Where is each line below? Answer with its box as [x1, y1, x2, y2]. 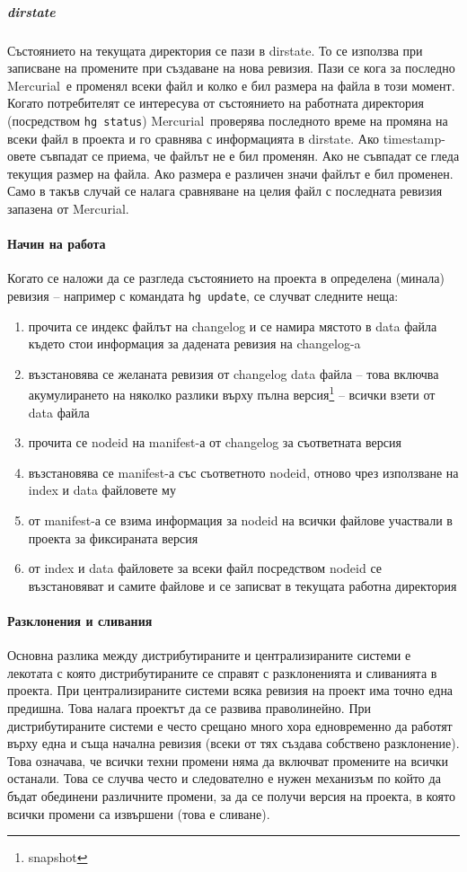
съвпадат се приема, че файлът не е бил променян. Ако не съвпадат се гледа [40, 146, 460, 165]
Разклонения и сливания [7, 611, 153, 630]
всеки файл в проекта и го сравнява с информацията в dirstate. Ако [7, 128, 380, 147]
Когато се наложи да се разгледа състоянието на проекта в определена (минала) [7, 269, 445, 287]
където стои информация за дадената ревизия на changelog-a [28, 334, 361, 353]
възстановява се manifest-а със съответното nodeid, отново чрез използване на [28, 462, 459, 481]
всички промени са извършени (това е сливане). [7, 804, 270, 823]
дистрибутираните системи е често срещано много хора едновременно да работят [7, 716, 453, 735]
